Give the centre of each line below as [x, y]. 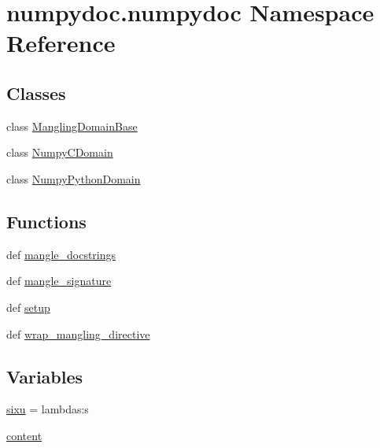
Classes [36, 93]
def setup [28, 307]
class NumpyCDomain [60, 152]
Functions [46, 221]
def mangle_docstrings [61, 254]
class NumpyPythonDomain [74, 178]
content [24, 435]
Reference [61, 43]
